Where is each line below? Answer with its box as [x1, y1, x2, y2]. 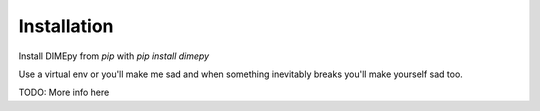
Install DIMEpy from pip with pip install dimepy [18, 50, 210, 62]
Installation [18, 15, 114, 37]
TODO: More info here [18, 86, 110, 99]
